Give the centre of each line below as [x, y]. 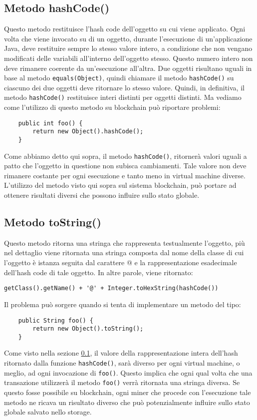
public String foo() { [56, 320]
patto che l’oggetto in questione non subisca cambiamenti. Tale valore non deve [125, 166]
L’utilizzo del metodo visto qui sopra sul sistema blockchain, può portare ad [120, 185]
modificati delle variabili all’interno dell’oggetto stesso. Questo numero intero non [128, 58]
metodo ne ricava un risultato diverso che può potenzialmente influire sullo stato [127, 402]
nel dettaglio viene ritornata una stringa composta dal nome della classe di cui [124, 252]
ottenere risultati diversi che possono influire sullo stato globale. [102, 195]
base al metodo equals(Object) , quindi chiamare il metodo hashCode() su [119, 78]
